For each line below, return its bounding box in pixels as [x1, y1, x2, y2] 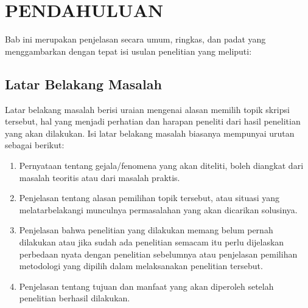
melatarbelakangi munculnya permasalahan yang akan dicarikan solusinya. [19, 203, 298, 216]
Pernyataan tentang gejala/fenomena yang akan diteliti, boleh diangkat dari [19, 159, 304, 172]
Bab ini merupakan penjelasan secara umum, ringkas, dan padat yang [5, 33, 266, 46]
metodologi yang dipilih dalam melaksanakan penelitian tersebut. [19, 259, 263, 272]
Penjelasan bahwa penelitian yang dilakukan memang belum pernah [19, 224, 273, 236]
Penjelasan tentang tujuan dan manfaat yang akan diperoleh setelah [19, 279, 274, 292]
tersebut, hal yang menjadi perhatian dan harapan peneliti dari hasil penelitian [5, 115, 301, 128]
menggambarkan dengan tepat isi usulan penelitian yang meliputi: [5, 44, 252, 57]
